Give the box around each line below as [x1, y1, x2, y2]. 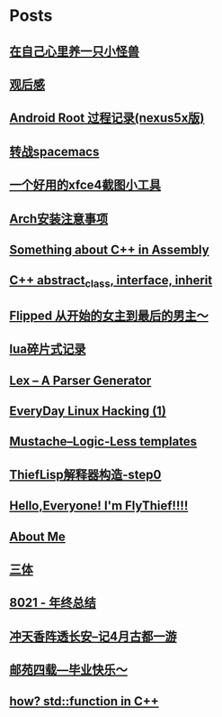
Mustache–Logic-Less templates [9, 434, 198, 449]
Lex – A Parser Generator [9, 372, 152, 388]
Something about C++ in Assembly [9, 242, 209, 257]
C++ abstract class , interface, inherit [9, 272, 213, 290]
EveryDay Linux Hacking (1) [9, 403, 166, 419]
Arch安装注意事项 [9, 211, 109, 226]
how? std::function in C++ [9, 694, 159, 709]
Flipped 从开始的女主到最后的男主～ [9, 308, 209, 323]
